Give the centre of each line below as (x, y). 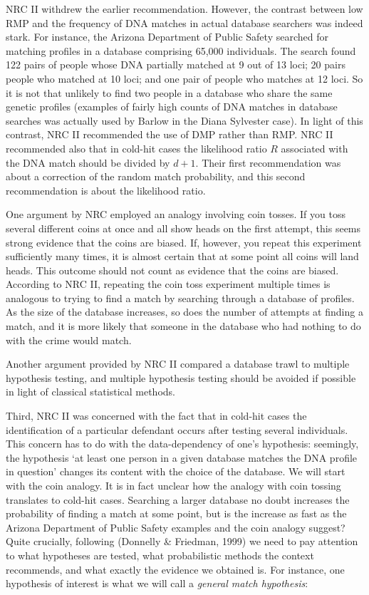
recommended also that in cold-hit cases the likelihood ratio (136, 148)
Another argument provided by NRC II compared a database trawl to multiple (178, 364)
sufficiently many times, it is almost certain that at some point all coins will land (182, 256)
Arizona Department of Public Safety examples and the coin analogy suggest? (176, 527)
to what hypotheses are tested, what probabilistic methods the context (160, 555)
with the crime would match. (69, 340)
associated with (315, 148)
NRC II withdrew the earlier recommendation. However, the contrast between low (184, 9)
